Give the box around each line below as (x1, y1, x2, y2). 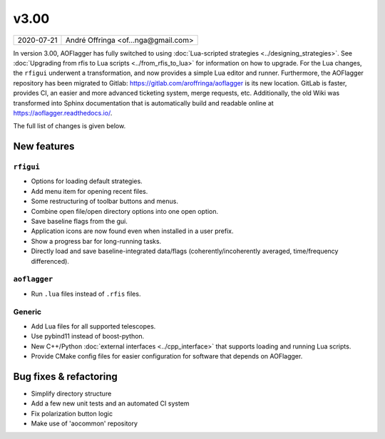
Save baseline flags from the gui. (31, 217, 128, 225)
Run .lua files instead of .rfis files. (31, 289, 141, 298)
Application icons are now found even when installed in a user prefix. (31, 227, 235, 235)
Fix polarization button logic (31, 409, 113, 418)
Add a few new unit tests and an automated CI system (31, 399, 190, 408)
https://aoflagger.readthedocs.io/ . (13, 108, 113, 117)
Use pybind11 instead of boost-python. (31, 332, 145, 341)
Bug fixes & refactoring (13, 371, 118, 383)
